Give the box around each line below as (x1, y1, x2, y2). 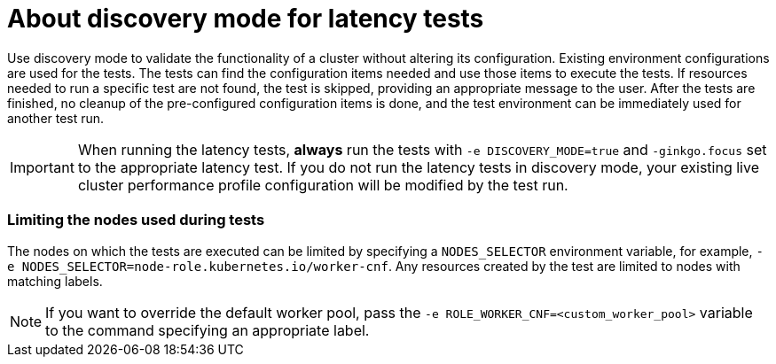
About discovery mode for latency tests (7, 4, 484, 34)
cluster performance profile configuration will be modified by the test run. (77, 175, 568, 194)
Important (10, 158, 74, 176)
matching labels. (7, 273, 103, 289)
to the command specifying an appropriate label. (45, 321, 370, 339)
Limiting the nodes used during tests (7, 211, 265, 229)
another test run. (7, 110, 105, 126)
